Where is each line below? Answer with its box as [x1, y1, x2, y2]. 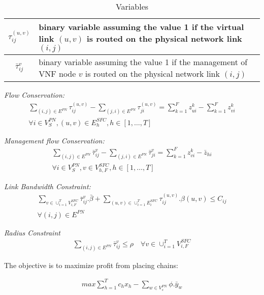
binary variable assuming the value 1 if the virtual [39, 21, 244, 33]
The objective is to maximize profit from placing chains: [4, 259, 178, 270]
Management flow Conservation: [4, 135, 105, 145]
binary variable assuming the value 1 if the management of [39, 56, 248, 68]
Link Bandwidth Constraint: [4, 181, 91, 191]
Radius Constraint [4, 227, 60, 238]
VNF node [39, 68, 76, 79]
